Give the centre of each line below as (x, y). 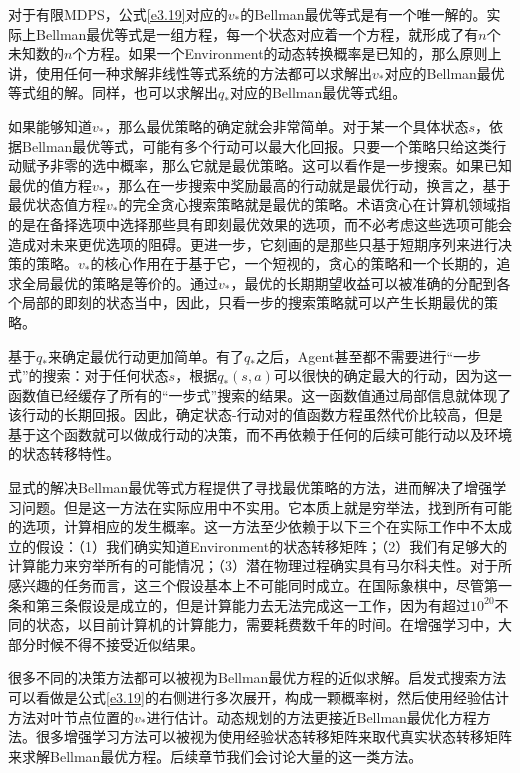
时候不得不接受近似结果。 (119, 643)
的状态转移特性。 (64, 453)
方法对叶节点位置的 (71, 716)
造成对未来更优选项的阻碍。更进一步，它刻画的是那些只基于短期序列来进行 (253, 243)
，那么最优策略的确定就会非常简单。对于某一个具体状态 (286, 125)
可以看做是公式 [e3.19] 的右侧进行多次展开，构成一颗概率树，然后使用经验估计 (258, 697)
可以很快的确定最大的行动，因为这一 (392, 375)
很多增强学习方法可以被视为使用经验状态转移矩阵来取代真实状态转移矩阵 (273, 736)
